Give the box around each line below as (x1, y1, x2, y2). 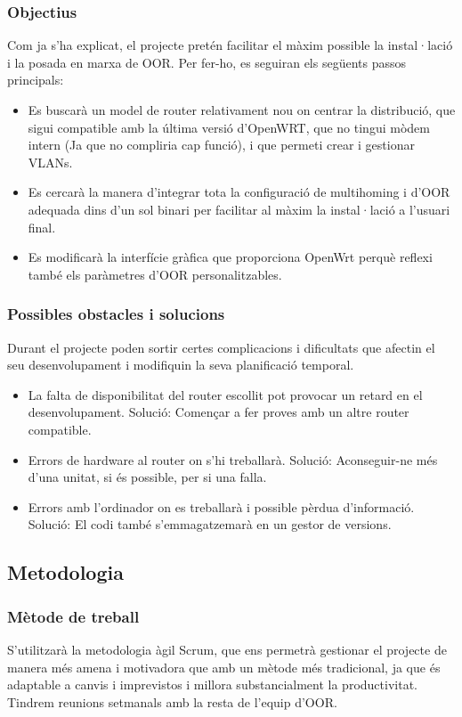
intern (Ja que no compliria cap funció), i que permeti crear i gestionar (28, 135, 415, 154)
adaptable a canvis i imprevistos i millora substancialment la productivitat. (7, 675, 417, 694)
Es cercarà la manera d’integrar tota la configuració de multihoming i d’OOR (28, 183, 450, 201)
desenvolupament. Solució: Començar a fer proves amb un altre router (28, 403, 409, 421)
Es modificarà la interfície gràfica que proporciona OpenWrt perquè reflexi (28, 248, 433, 266)
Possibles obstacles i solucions (7, 303, 225, 325)
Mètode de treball (7, 605, 140, 627)
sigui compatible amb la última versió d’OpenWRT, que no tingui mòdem (28, 118, 430, 136)
